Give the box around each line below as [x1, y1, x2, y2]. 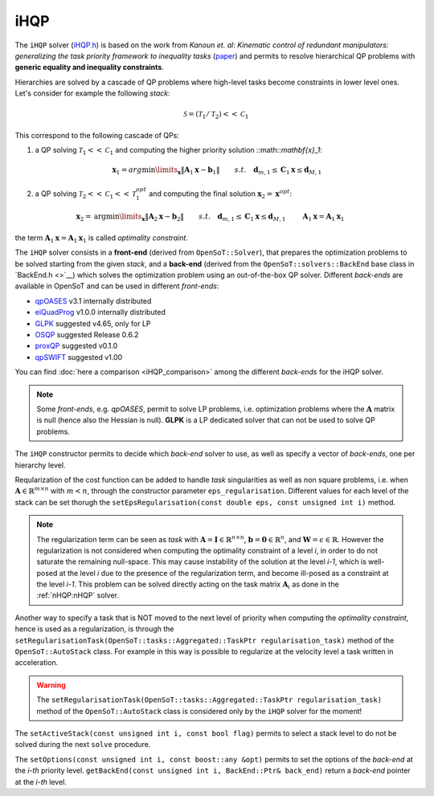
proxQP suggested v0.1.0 [35, 341, 118, 351]
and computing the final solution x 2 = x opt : [149, 188, 293, 200]
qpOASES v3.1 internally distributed [35, 296, 152, 305]
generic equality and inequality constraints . [14, 63, 164, 72]
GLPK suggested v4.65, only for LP [35, 318, 152, 329]
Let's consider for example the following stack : [14, 88, 170, 98]
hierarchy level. [14, 460, 66, 470]
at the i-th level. [14, 777, 68, 786]
